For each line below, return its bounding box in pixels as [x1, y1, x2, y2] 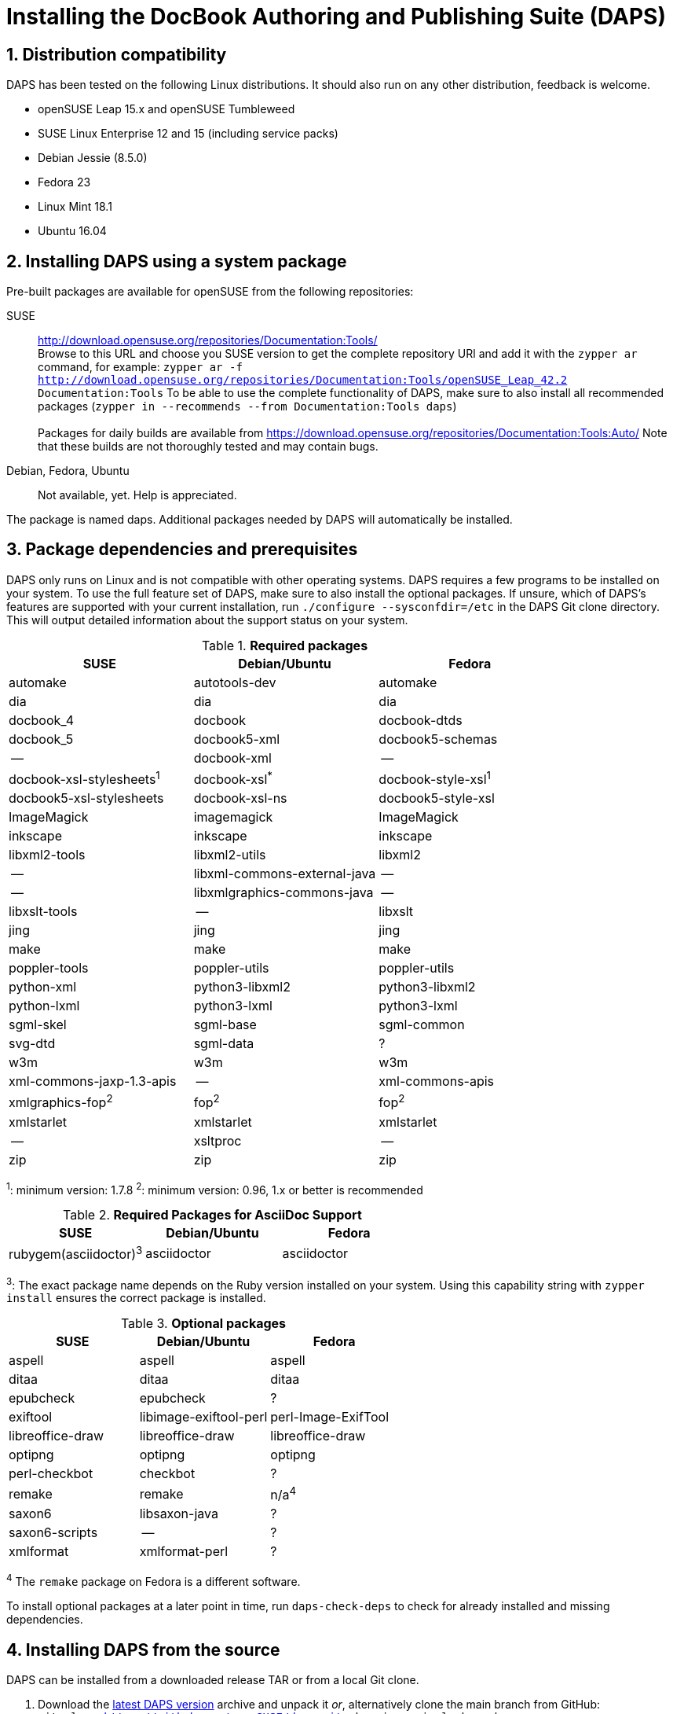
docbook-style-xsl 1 [379, 768, 492, 788]
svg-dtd [9, 1035, 56, 1052]
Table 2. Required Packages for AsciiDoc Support [63, 1207, 362, 1223]
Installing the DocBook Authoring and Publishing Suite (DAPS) [6, 3, 666, 30]
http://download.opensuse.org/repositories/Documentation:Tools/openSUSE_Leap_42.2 [38, 373, 568, 387]
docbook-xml [193, 749, 272, 766]
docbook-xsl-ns [193, 790, 287, 807]
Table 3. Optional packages [120, 1315, 287, 1332]
